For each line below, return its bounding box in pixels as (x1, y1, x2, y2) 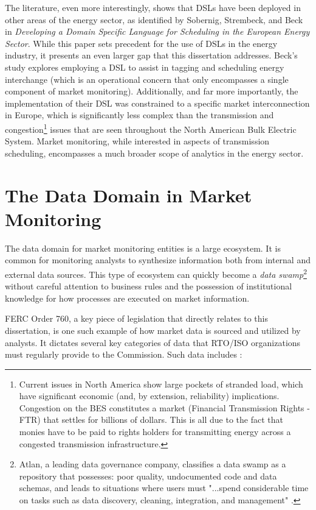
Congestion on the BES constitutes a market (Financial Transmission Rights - (19, 401, 310, 414)
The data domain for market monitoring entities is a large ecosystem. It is (5, 241, 281, 254)
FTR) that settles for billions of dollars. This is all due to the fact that (19, 413, 283, 426)
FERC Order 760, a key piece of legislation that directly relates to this (5, 312, 269, 325)
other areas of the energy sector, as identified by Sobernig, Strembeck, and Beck (5, 13, 303, 26)
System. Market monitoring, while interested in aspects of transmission (5, 135, 270, 147)
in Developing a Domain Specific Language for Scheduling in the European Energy (5, 25, 310, 38)
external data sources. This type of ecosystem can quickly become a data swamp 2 (5, 266, 307, 280)
